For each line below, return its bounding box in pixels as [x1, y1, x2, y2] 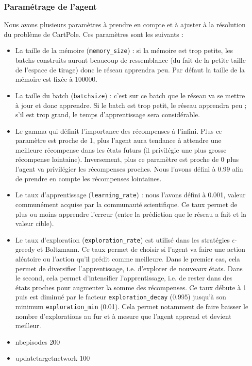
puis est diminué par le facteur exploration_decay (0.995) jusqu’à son [15, 292, 226, 302]
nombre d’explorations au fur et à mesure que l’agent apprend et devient [15, 311, 232, 321]
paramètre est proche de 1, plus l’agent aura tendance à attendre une [15, 135, 221, 145]
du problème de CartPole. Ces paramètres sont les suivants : [4, 29, 184, 39]
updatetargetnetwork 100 [15, 353, 90, 363]
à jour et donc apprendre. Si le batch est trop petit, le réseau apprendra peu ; [15, 100, 247, 110]
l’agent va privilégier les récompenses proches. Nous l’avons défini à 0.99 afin [15, 164, 243, 174]
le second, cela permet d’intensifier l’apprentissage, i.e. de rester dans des [15, 273, 233, 283]
